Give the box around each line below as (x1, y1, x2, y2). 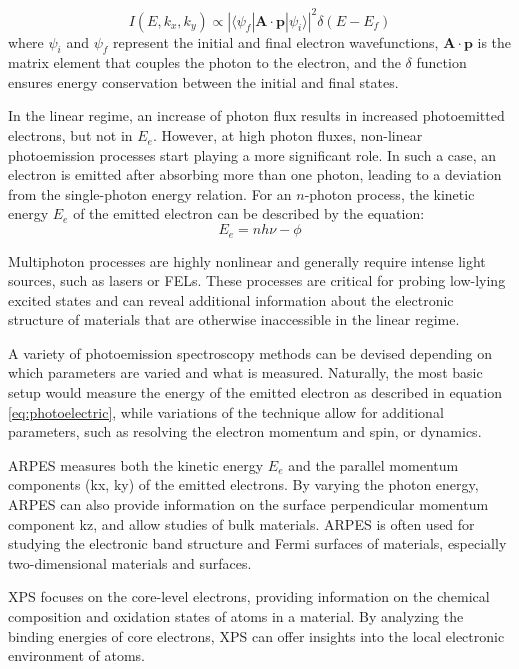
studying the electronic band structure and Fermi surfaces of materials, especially (8, 533, 507, 554)
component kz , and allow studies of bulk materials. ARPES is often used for (8, 513, 475, 534)
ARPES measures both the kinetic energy (8, 454, 264, 475)
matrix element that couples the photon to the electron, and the (8, 52, 401, 73)
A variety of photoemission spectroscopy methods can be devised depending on (8, 342, 492, 363)
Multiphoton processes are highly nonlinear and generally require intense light (8, 250, 486, 271)
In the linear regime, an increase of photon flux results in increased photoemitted (8, 105, 505, 126)
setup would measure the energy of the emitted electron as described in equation (8, 382, 502, 403)
